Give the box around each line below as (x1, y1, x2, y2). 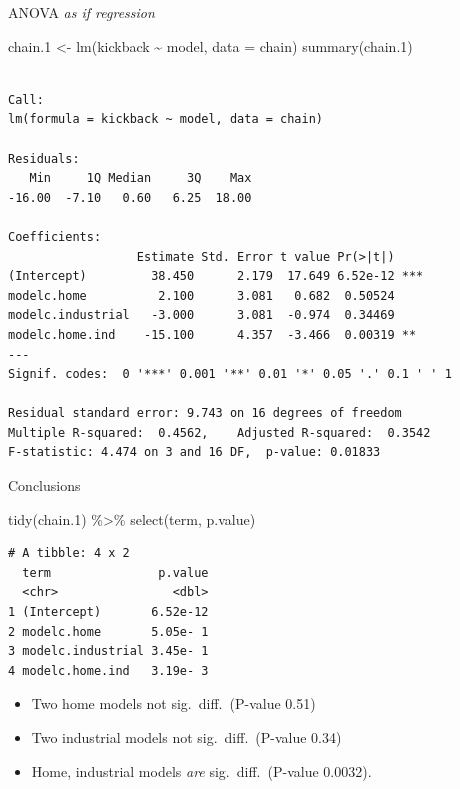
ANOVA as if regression (8, 2, 155, 22)
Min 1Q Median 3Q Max (29, 171, 252, 186)
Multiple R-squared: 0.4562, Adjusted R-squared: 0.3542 (8, 425, 431, 440)
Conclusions (8, 475, 81, 496)
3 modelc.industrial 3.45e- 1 (8, 644, 209, 659)
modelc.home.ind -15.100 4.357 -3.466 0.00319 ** (8, 327, 417, 342)
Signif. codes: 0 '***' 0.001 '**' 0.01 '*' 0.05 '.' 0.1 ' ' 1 (8, 367, 452, 382)
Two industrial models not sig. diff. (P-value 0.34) (31, 727, 342, 747)
